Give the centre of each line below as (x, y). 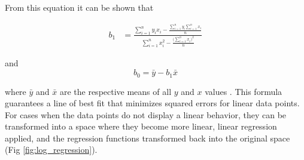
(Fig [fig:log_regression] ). (51, 150)
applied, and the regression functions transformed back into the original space (148, 138)
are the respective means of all (115, 91)
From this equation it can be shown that (79, 7)
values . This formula (244, 91)
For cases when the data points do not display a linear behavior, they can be (146, 114)
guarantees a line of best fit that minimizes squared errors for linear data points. (152, 103)
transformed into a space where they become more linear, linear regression (141, 126)
